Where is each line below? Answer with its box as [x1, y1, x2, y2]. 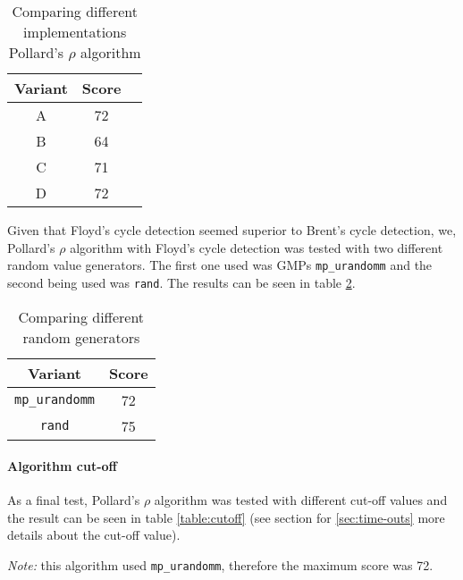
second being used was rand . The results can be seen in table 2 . [7, 273, 356, 291]
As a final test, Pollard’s [7, 491, 140, 509]
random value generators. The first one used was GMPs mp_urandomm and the [7, 256, 433, 274]
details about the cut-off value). [7, 525, 181, 544]
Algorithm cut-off [7, 457, 117, 475]
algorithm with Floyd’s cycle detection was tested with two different [70, 238, 443, 256]
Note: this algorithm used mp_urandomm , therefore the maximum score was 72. [7, 556, 434, 575]
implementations [23, 21, 127, 42]
